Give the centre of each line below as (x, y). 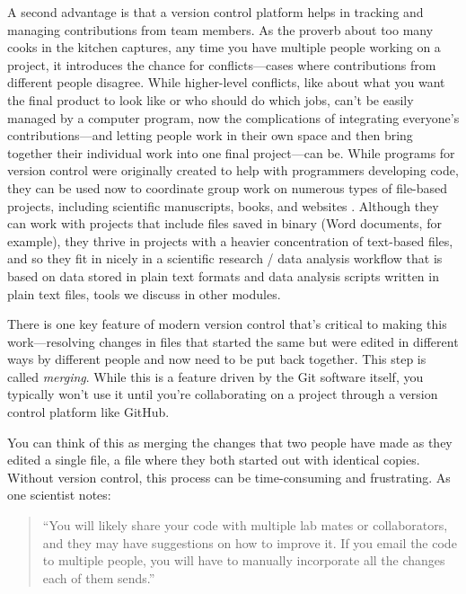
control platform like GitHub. (88, 412)
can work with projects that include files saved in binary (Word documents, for (224, 223)
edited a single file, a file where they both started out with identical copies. (214, 460)
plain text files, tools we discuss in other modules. (144, 293)
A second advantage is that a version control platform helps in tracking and (215, 12)
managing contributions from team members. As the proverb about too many (220, 29)
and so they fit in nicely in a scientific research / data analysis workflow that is (225, 258)
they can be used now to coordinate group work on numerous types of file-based (228, 187)
